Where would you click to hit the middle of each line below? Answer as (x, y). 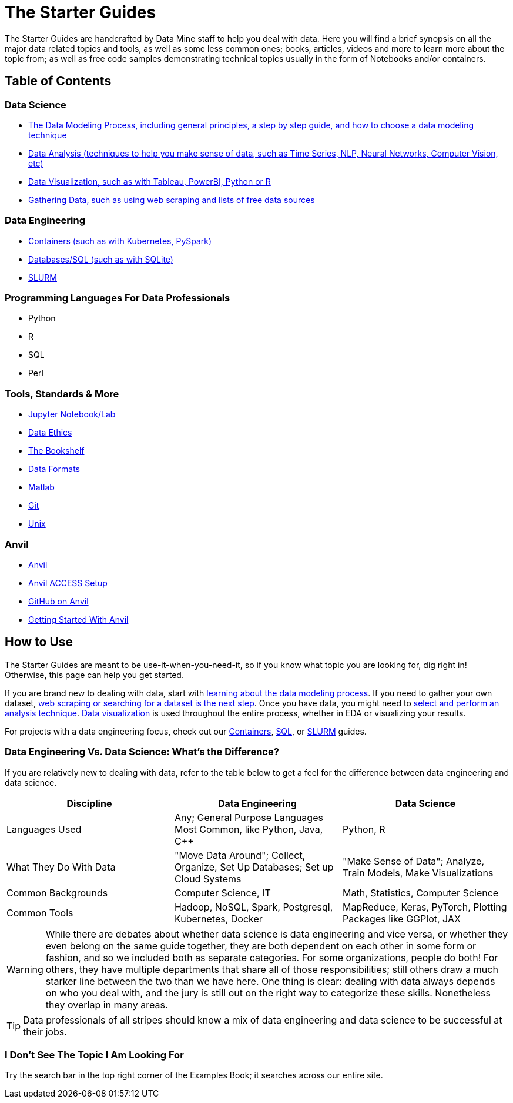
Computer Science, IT (222, 893)
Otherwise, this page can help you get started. (94, 675)
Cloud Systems (208, 878)
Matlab (41, 487)
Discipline (89, 803)
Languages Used (44, 829)
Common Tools (40, 913)
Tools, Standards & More (62, 393)
